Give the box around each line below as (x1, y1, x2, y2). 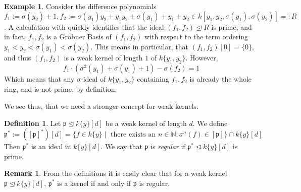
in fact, (4, 31, 26, 42)
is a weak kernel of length (64, 52, 143, 62)
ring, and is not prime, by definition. (4, 84, 117, 94)
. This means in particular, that (90, 41, 189, 51)
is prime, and (211, 21, 252, 32)
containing (137, 73, 169, 84)
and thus (4, 52, 31, 62)
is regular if (150, 141, 185, 152)
